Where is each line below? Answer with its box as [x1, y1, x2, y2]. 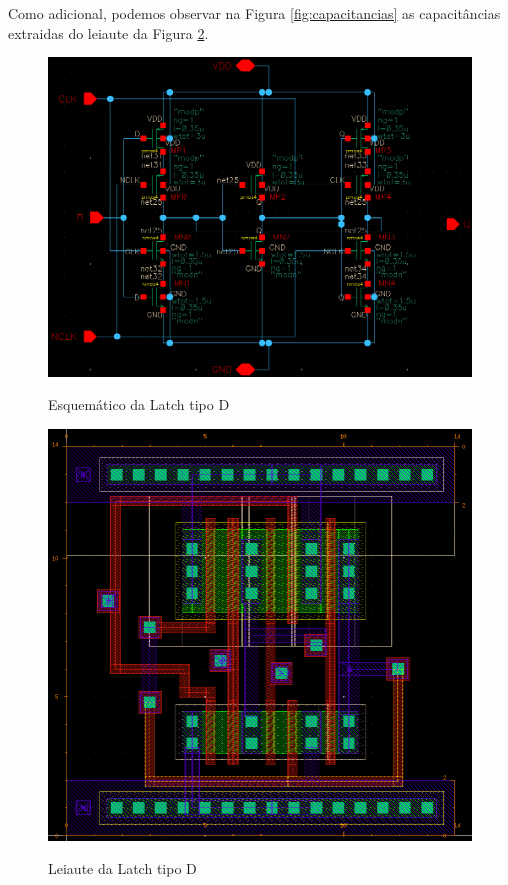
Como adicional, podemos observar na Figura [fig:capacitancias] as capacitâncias [8, 3, 501, 23]
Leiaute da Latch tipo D [48, 858, 197, 879]
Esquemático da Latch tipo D [48, 394, 230, 415]
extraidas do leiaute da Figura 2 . [8, 22, 209, 43]
